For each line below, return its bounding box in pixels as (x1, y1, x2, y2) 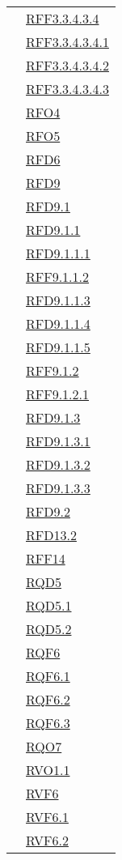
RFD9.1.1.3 (26, 291, 90, 309)
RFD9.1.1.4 (26, 314, 90, 333)
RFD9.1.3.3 (26, 479, 90, 497)
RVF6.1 (26, 807, 69, 826)
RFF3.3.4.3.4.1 (26, 32, 109, 51)
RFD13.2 (26, 526, 77, 544)
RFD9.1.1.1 (26, 244, 90, 262)
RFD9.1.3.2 (26, 455, 90, 474)
